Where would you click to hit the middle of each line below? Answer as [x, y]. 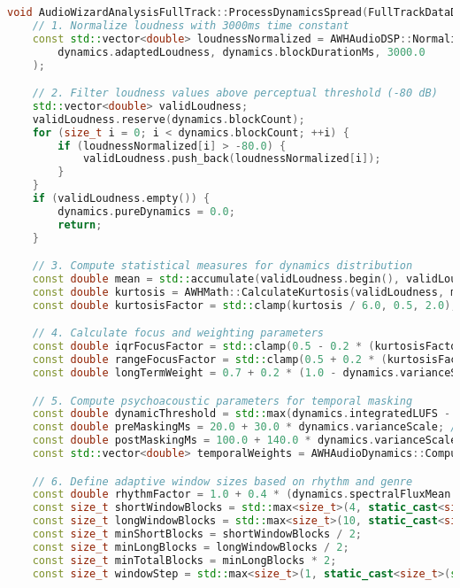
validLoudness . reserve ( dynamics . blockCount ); [169, 119]
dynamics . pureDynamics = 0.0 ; [146, 211]
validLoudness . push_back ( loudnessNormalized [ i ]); [232, 159]
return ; [80, 224]
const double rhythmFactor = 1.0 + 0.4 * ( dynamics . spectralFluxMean [241, 495]
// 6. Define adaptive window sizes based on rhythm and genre [222, 481]
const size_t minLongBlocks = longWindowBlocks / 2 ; [191, 547]
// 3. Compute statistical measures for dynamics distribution [222, 266]
